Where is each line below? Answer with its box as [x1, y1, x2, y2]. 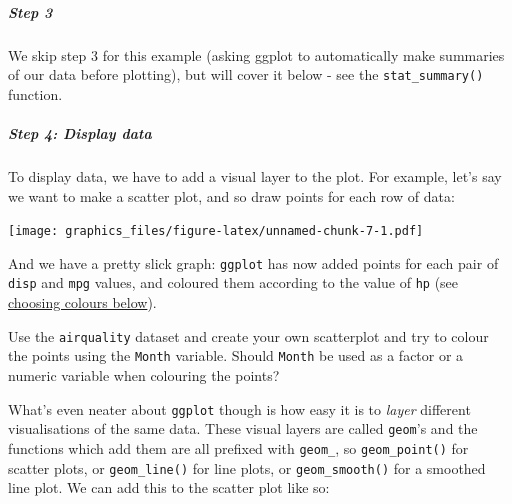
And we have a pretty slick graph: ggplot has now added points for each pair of [8, 252, 499, 273]
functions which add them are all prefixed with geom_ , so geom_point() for [8, 437, 469, 458]
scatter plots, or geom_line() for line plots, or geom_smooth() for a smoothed [8, 457, 486, 478]
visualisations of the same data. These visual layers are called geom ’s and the [8, 418, 478, 439]
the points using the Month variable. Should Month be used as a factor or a [8, 345, 464, 366]
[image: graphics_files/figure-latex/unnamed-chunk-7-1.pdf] [8, 224, 424, 239]
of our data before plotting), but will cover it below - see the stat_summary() [8, 64, 484, 85]
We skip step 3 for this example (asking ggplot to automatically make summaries [8, 44, 505, 65]
